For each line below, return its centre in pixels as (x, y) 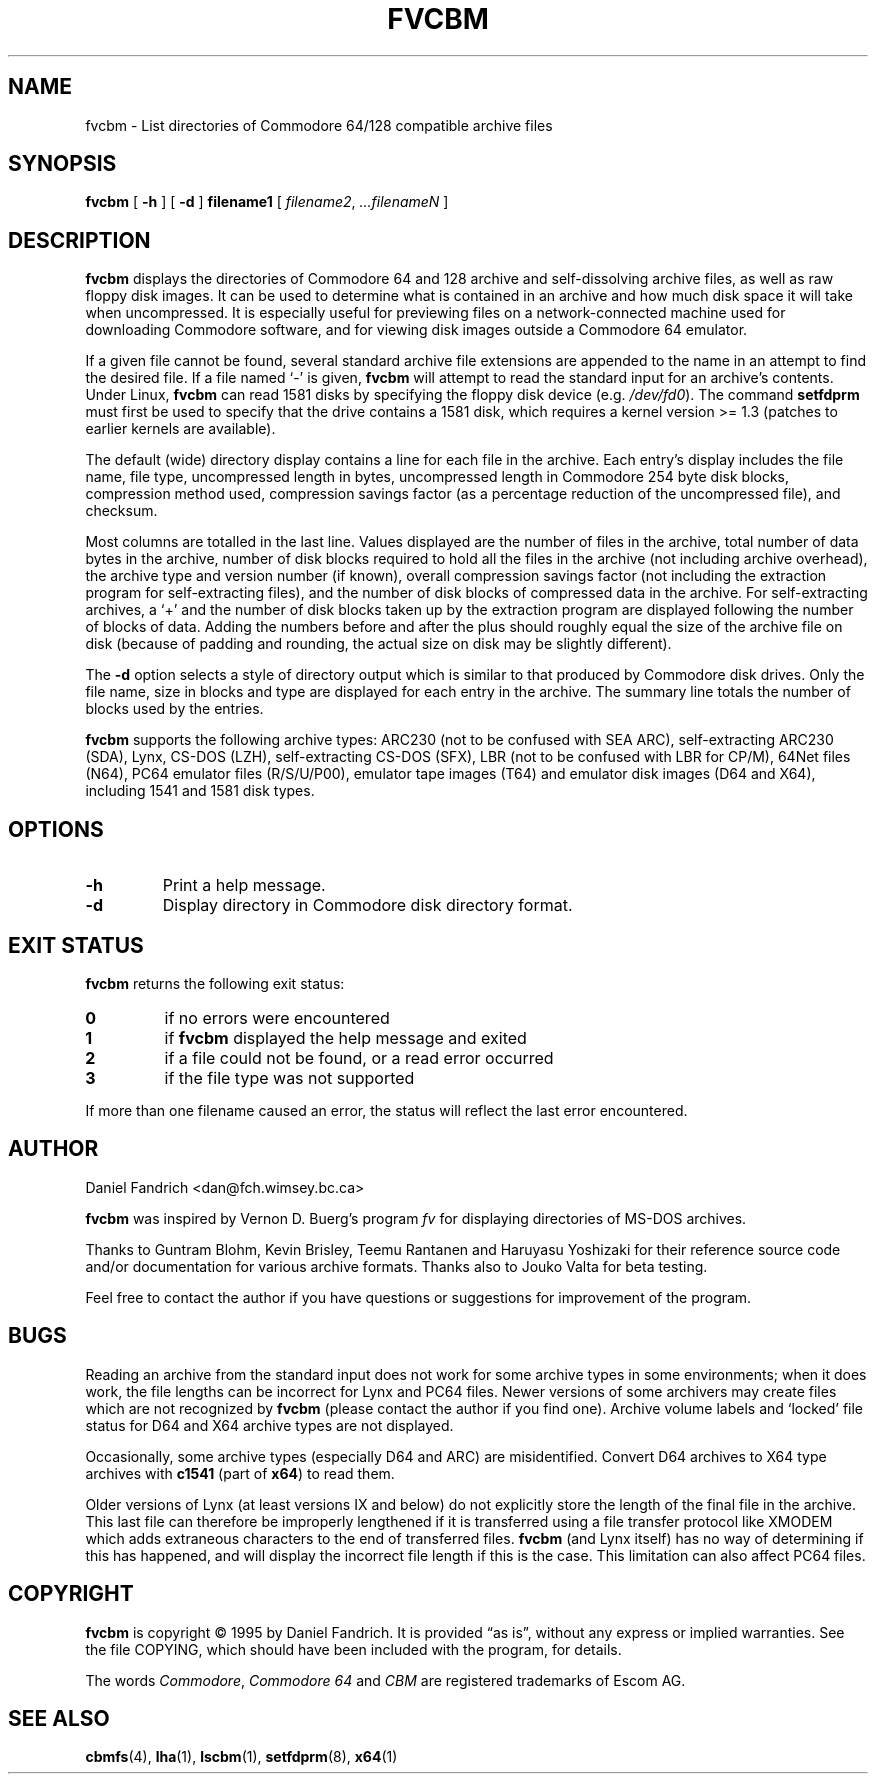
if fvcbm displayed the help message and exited (345, 1037)
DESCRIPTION (79, 240)
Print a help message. (244, 885)
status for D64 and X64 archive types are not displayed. (269, 1425)
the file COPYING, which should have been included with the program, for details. (353, 1649)
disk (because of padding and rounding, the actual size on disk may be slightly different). (378, 644)
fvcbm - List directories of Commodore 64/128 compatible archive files (319, 125)
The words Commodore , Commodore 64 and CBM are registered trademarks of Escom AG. (385, 1680)
